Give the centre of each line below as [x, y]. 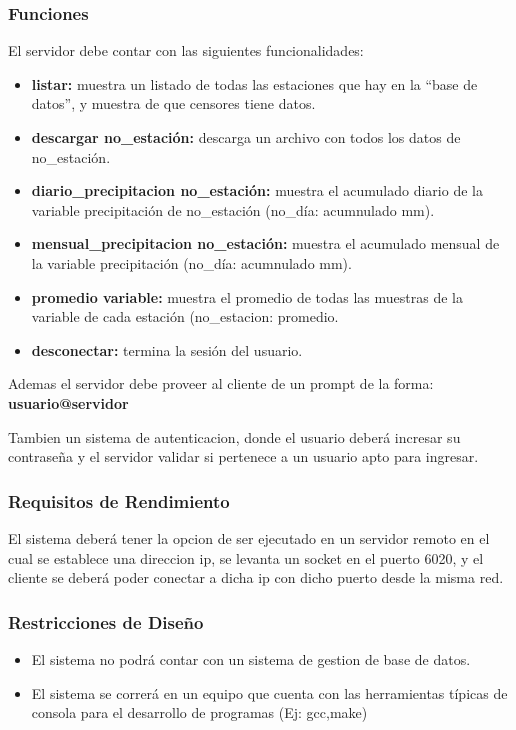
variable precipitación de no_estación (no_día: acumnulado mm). [233, 209]
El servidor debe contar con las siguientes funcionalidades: [186, 50]
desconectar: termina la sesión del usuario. [167, 349]
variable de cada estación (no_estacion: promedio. [185, 316]
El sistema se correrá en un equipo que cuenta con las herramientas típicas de [269, 692]
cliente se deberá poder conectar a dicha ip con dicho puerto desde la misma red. [256, 577]
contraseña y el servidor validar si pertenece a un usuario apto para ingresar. [243, 456]
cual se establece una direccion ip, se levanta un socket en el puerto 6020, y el [246, 557]
